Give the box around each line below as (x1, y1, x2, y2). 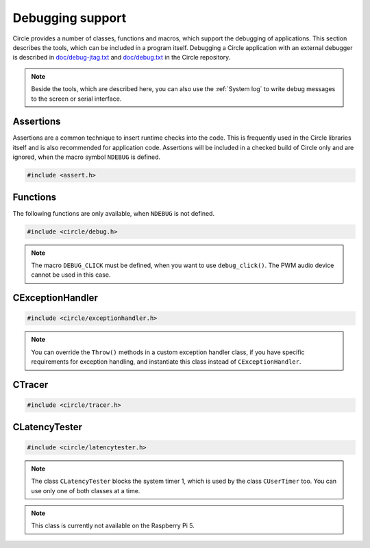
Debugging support (12, 10, 127, 25)
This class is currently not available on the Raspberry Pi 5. (31, 521, 195, 530)
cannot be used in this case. (31, 271, 111, 279)
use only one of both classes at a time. (31, 486, 140, 495)
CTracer (12, 379, 49, 390)
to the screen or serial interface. (31, 95, 122, 103)
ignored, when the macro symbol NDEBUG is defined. (12, 153, 161, 161)
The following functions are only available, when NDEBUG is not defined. (12, 209, 215, 217)
